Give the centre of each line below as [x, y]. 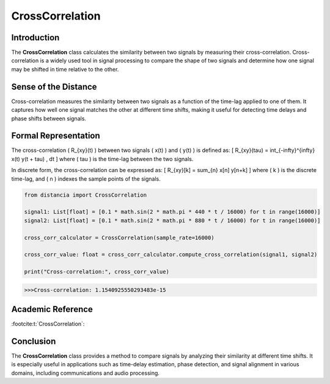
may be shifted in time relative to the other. [65, 69]
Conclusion [34, 341]
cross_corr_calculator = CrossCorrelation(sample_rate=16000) [119, 237]
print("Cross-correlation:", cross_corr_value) [97, 272]
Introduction [35, 38]
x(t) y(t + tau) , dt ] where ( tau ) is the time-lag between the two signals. [102, 159]
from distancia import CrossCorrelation [85, 195]
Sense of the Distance [54, 86]
